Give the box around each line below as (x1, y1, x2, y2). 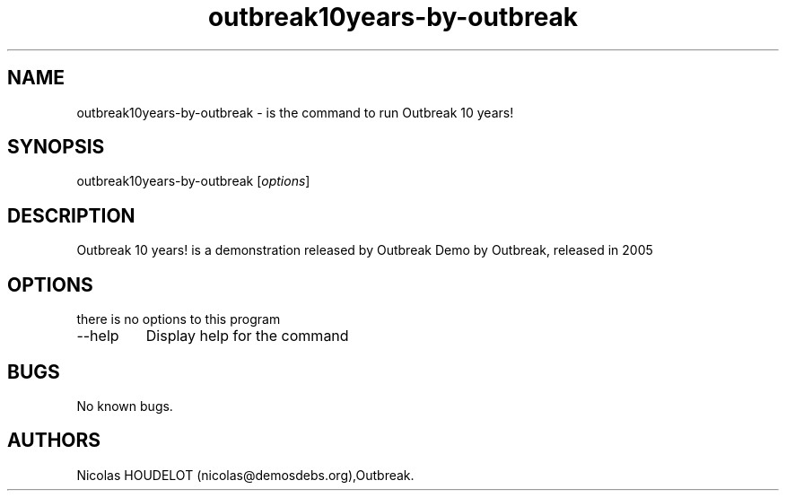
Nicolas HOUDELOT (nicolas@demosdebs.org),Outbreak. (76, 467, 415, 483)
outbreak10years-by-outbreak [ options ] (76, 173, 310, 189)
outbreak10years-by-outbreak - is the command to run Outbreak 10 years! (76, 104, 514, 120)
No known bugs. (76, 398, 173, 414)
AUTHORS (7, 429, 101, 452)
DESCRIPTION (7, 204, 135, 227)
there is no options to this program (76, 311, 281, 328)
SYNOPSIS (7, 135, 105, 159)
